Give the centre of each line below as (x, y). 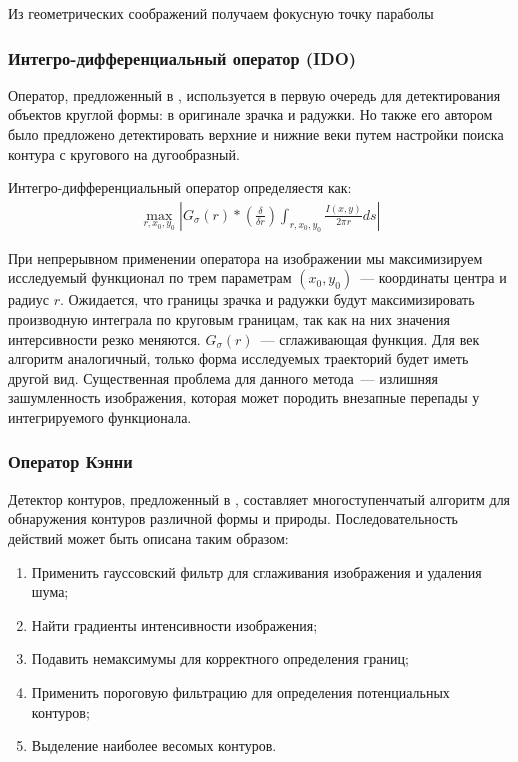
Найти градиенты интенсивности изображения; (174, 624)
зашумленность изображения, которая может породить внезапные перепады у (244, 397)
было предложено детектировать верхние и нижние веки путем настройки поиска (256, 134)
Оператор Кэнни (70, 461)
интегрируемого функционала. (100, 416)
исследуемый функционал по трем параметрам (150, 277)
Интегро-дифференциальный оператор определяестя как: (180, 187)
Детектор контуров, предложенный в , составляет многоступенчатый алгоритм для (259, 498)
